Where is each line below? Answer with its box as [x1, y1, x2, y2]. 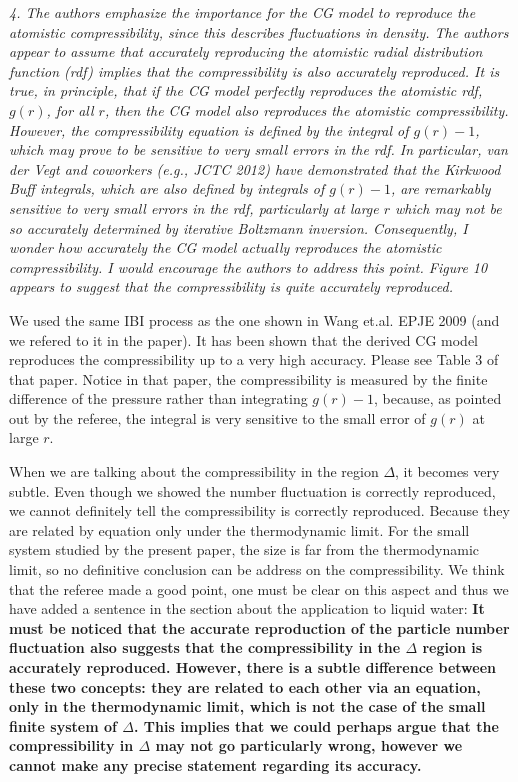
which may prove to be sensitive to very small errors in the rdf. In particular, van [9, 139, 508, 160]
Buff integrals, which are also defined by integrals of [9, 178, 325, 199]
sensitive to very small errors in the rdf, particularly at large [9, 197, 379, 218]
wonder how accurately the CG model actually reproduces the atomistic [9, 237, 442, 258]
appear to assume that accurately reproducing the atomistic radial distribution [9, 41, 483, 62]
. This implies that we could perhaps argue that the [133, 715, 499, 736]
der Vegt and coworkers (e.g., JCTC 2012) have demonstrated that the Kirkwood [9, 158, 501, 179]
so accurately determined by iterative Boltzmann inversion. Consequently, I [9, 217, 468, 238]
